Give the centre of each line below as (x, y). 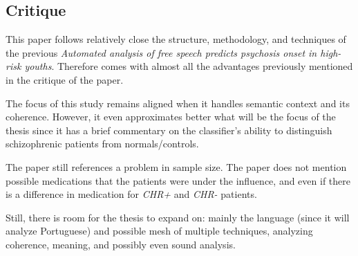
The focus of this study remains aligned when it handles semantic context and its (178, 103)
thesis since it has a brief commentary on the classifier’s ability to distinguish (169, 130)
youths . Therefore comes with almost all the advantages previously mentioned (189, 66)
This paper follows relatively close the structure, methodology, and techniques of (176, 39)
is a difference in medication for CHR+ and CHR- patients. (131, 194)
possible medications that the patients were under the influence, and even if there (178, 180)
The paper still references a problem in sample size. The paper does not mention (176, 166)
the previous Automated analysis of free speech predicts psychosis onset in (161, 52)
